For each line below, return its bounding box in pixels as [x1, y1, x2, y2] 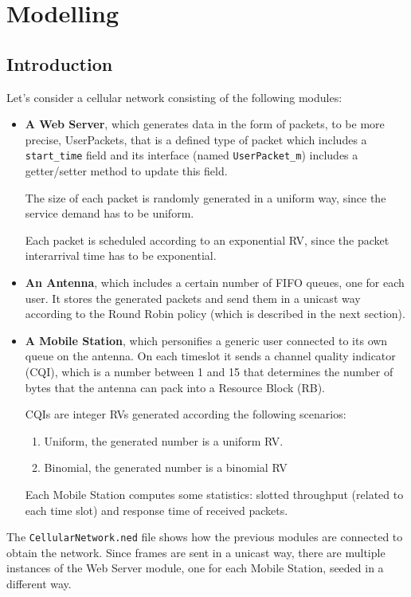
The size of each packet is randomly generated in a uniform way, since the [25, 189, 386, 206]
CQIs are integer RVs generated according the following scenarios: [25, 406, 346, 422]
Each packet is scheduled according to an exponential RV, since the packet [25, 231, 389, 248]
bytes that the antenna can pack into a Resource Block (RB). [25, 379, 326, 395]
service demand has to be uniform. [25, 205, 194, 222]
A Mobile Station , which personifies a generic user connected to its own [25, 332, 388, 348]
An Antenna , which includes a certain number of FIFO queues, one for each [25, 273, 405, 290]
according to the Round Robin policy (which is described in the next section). [25, 305, 405, 322]
